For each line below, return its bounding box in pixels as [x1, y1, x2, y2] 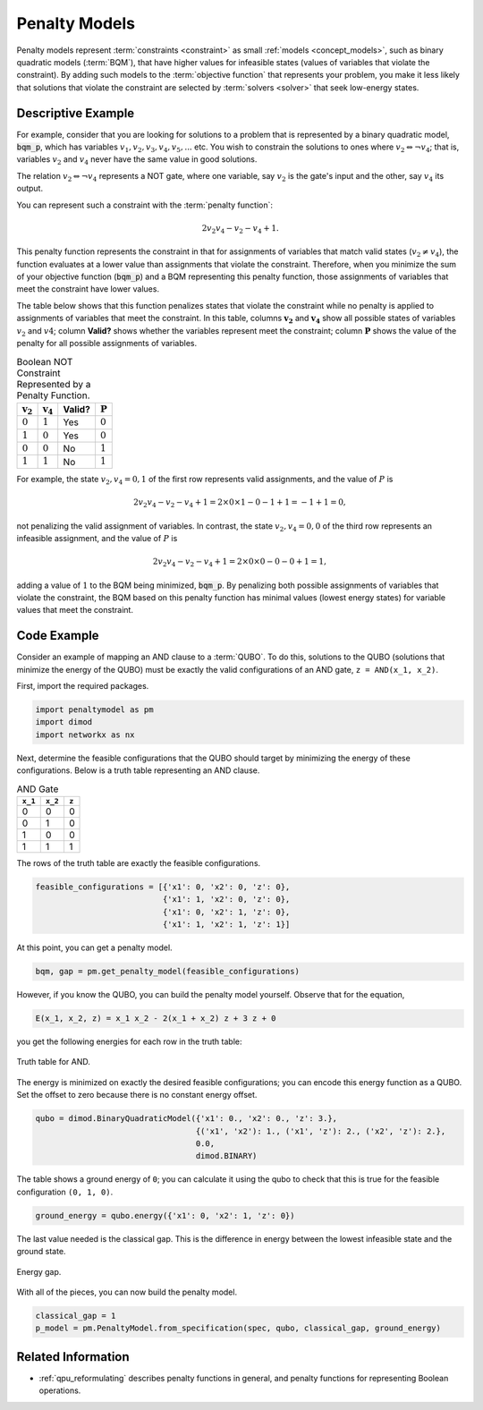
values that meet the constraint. [16, 605, 134, 616]
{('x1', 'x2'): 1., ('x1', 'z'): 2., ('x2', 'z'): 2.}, [195, 1125, 446, 1136]
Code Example [16, 628, 99, 643]
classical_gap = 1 [35, 1311, 116, 1321]
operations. [38, 1385, 81, 1396]
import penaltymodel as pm [35, 705, 154, 715]
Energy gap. [16, 1266, 62, 1277]
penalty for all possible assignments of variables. [16, 338, 198, 349]
